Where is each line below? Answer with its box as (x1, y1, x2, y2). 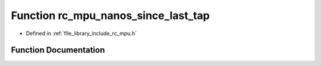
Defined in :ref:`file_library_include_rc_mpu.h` (26, 30, 137, 37)
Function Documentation (11, 45, 105, 55)
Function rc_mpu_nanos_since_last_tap (11, 9, 210, 22)
